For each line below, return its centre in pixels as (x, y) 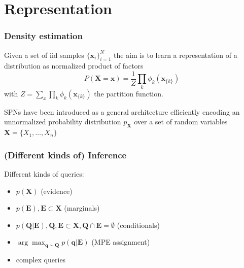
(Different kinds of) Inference (65, 155)
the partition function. (129, 93)
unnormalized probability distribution (63, 122)
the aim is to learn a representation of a (176, 55)
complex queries (41, 259)
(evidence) (57, 191)
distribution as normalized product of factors (74, 66)
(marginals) (82, 208)
